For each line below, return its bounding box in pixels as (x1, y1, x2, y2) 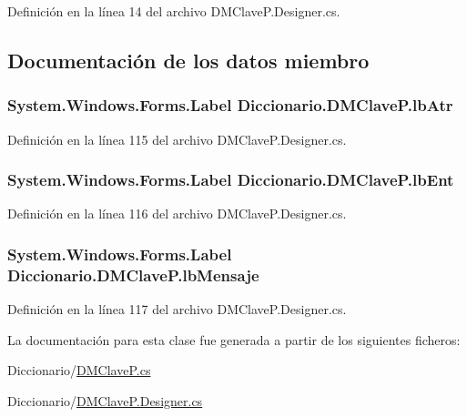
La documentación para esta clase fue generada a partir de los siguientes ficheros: (7, 330, 461, 349)
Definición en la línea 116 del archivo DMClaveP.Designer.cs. (7, 204, 347, 223)
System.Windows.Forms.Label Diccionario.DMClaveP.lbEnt (7, 168, 454, 191)
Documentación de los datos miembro (7, 46, 370, 74)
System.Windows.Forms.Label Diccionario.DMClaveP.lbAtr (7, 94, 453, 117)
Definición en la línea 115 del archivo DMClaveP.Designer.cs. (7, 129, 347, 148)
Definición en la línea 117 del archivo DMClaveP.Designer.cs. (7, 300, 347, 319)
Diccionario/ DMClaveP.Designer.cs (7, 391, 203, 410)
